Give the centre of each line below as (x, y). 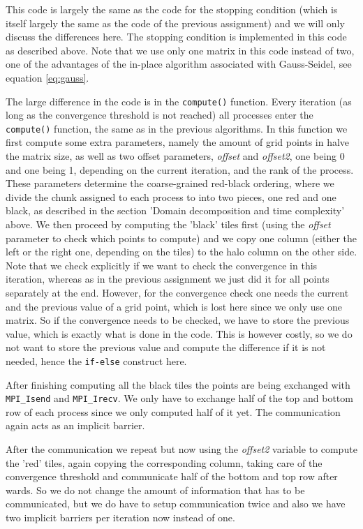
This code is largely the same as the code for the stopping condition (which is (172, 9)
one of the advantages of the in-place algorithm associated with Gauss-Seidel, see (179, 64)
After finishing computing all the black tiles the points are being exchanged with (178, 384)
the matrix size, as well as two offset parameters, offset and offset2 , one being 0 (175, 156)
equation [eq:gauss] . (47, 77)
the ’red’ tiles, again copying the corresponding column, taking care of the (164, 462)
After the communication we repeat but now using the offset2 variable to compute (181, 449)
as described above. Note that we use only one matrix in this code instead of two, (180, 50)
